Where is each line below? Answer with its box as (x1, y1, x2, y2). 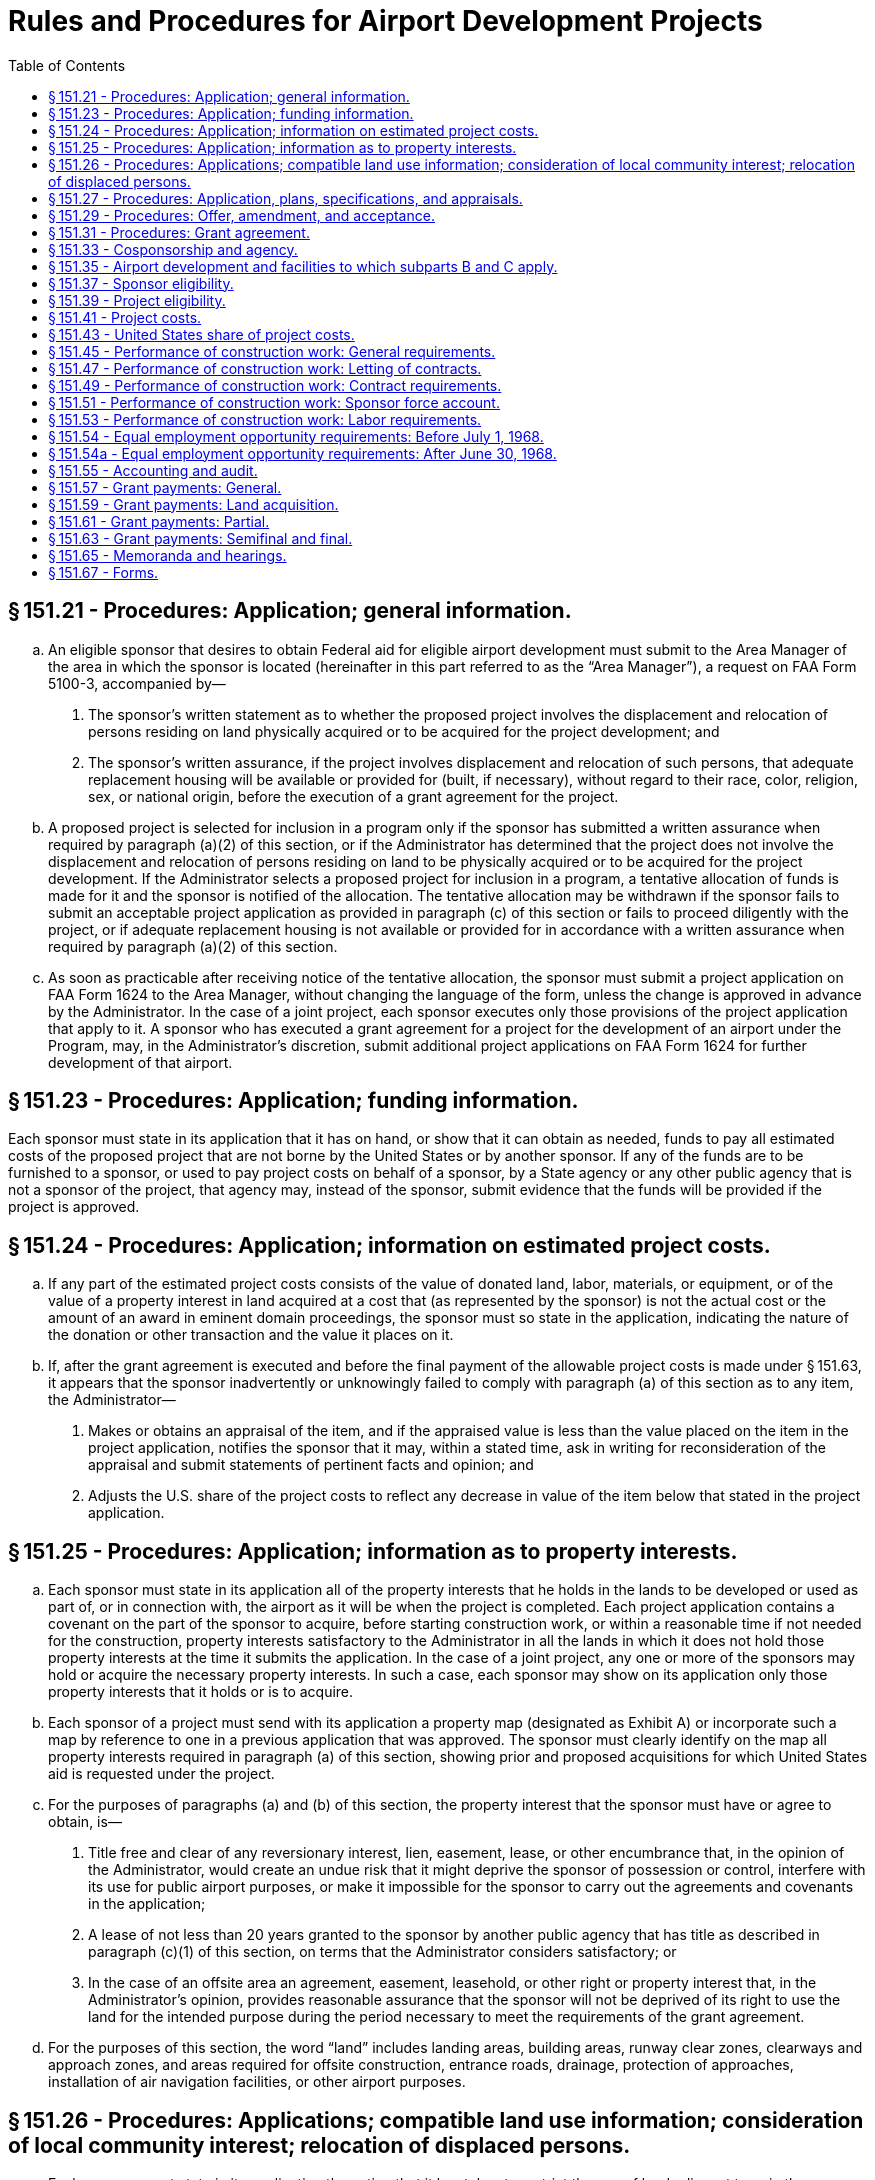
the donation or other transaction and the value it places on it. (48, 1326, 454, 1344)
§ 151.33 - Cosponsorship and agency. (48, 240, 298, 258)
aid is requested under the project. (48, 1765, 275, 1783)
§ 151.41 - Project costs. (48, 308, 202, 326)
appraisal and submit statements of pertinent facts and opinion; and (88, 1456, 534, 1474)
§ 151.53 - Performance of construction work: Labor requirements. (48, 410, 482, 428)
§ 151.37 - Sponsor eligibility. (48, 274, 234, 292)
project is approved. (8, 1198, 140, 1216)
